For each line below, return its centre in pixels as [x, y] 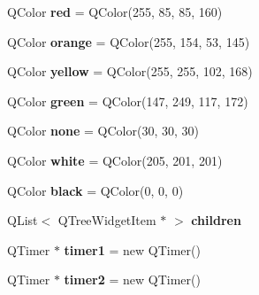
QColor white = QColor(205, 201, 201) [115, 160]
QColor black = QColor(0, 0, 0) [95, 190]
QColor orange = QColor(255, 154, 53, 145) [129, 41]
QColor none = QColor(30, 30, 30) [103, 131]
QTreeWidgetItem [107, 220]
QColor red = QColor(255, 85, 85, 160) [115, 12]
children [216, 220]
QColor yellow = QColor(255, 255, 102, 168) [130, 71]
